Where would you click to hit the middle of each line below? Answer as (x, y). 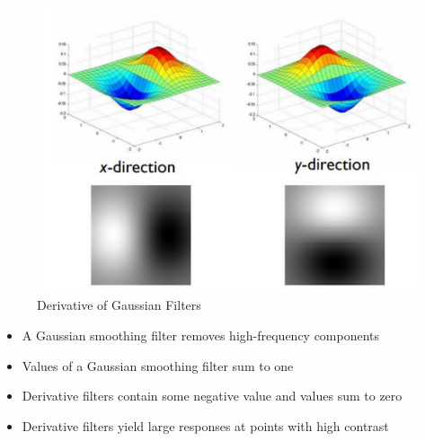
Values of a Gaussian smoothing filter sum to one (158, 365)
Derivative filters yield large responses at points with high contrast (205, 425)
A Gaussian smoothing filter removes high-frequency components (201, 335)
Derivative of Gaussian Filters (119, 305)
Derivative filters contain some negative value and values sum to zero (212, 396)
